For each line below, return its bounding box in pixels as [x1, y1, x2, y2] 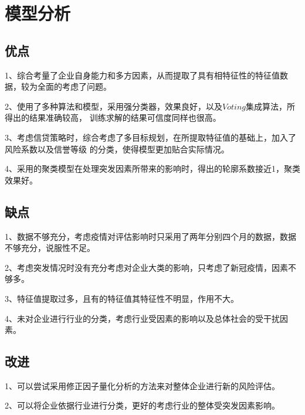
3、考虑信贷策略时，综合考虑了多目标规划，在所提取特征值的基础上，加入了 [5, 131, 296, 143]
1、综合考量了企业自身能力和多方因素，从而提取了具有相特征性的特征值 [5, 69, 280, 81]
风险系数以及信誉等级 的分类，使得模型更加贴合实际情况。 [5, 142, 229, 155]
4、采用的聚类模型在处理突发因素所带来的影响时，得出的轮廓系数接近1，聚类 [5, 162, 300, 175]
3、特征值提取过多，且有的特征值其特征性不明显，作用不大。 [5, 292, 239, 304]
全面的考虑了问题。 [37, 80, 111, 93]
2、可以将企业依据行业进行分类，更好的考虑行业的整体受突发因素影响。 [5, 399, 280, 411]
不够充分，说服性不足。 [5, 241, 95, 254]
